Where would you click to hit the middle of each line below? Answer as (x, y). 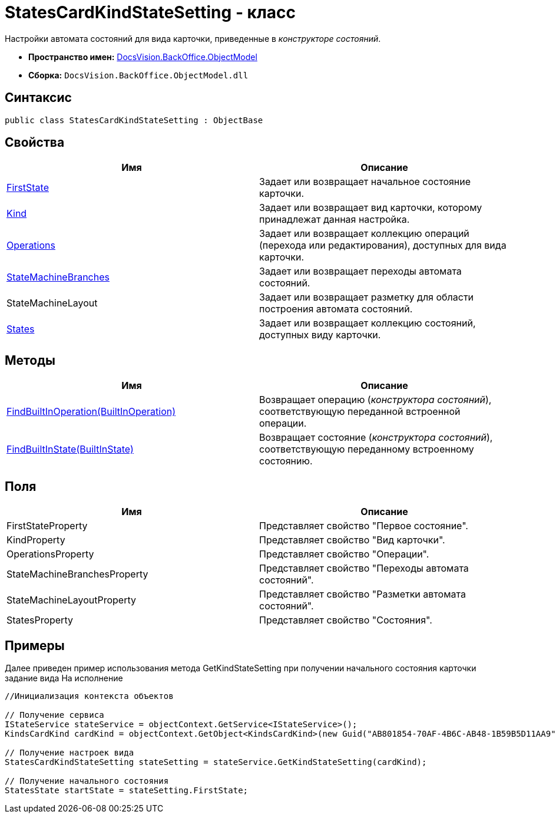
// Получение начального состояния (87, 781)
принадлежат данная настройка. (335, 220)
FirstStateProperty (47, 526)
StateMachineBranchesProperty (77, 574)
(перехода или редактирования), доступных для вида (383, 245)
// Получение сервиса (54, 715)
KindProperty (36, 540)
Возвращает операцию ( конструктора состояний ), (375, 400)
